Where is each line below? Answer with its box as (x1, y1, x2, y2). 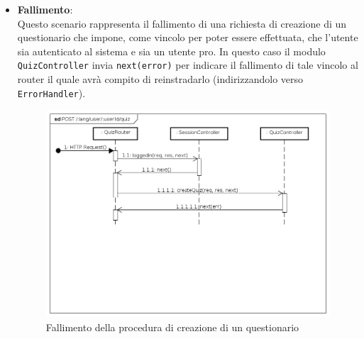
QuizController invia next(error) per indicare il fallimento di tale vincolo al (17, 57, 358, 72)
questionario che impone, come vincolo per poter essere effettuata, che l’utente (17, 30, 358, 45)
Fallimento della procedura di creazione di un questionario (45, 319, 299, 334)
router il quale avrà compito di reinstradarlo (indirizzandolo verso (17, 72, 304, 87)
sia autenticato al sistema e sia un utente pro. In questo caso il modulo (17, 43, 326, 58)
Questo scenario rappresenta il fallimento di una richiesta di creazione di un (17, 16, 347, 30)
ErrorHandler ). (17, 85, 86, 100)
